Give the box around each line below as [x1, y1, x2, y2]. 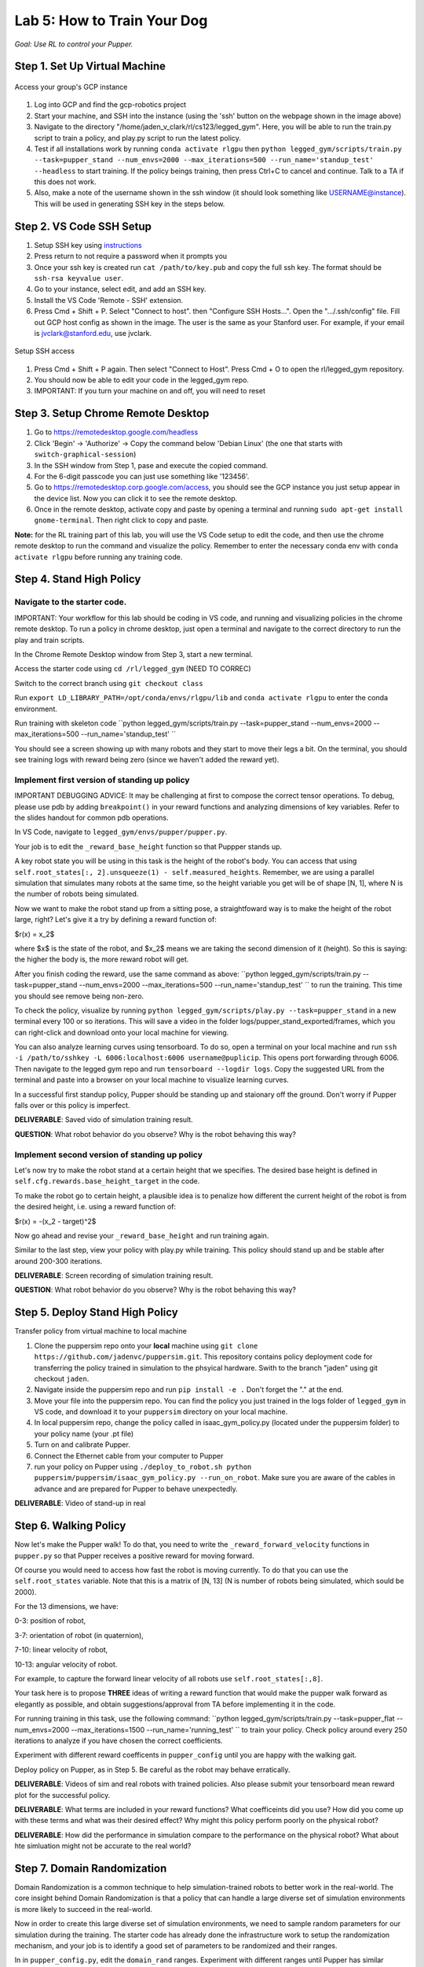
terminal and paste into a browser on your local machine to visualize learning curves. [14, 1075, 290, 1085]
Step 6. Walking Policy [14, 1519, 126, 1533]
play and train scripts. [14, 635, 86, 644]
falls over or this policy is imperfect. [14, 1101, 130, 1110]
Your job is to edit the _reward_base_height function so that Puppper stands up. [14, 842, 283, 851]
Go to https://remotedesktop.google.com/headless [34, 427, 199, 437]
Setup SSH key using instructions [34, 240, 142, 249]
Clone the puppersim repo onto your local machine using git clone [34, 1341, 258, 1350]
